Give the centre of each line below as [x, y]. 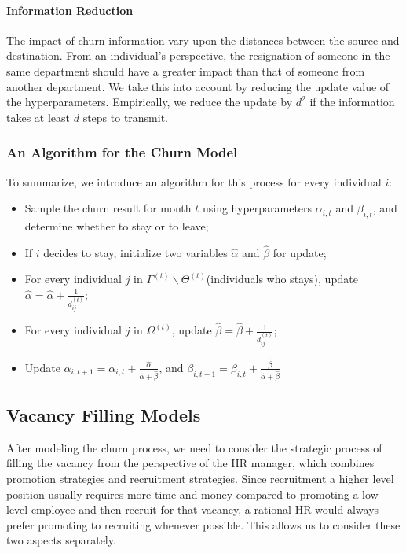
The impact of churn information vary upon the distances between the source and [203, 40]
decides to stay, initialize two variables [135, 252]
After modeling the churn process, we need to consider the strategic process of [194, 447]
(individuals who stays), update [282, 279]
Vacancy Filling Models [104, 415]
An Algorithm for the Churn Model [122, 152]
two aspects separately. [61, 540]
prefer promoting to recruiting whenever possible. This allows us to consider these [203, 524]
